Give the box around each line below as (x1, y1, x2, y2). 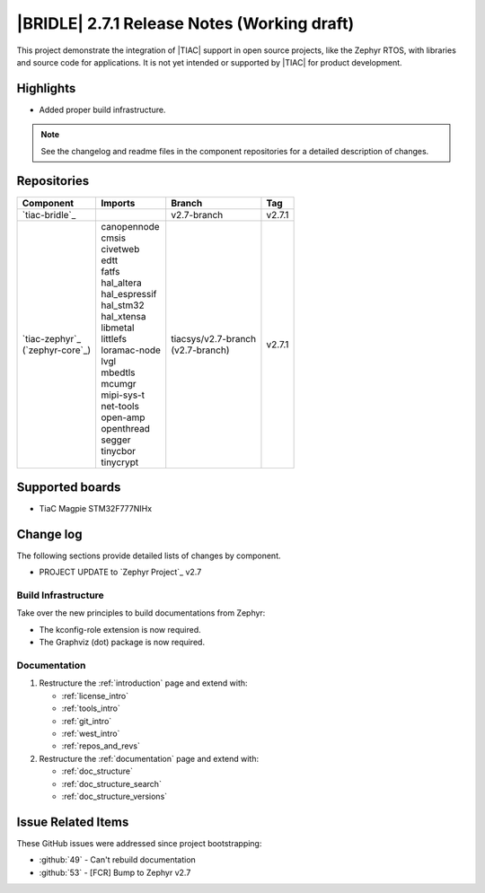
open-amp (101, 411, 145, 424)
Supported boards (16, 479, 121, 495)
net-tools (101, 399, 139, 412)
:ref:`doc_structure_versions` (61, 791, 168, 801)
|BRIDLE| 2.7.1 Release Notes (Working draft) (16, 13, 355, 33)
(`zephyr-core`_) (22, 344, 92, 356)
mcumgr (101, 377, 137, 390)
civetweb (101, 242, 140, 255)
